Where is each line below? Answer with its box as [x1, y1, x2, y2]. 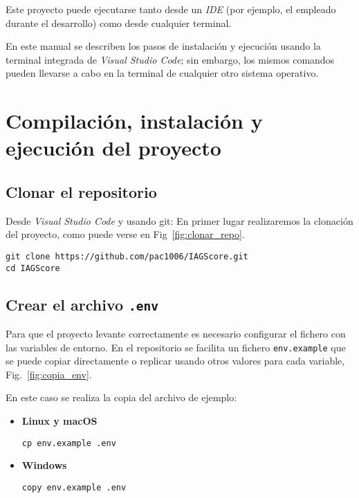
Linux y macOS [21, 414, 98, 428]
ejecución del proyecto [6, 133, 221, 162]
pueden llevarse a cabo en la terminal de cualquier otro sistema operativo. [6, 66, 319, 80]
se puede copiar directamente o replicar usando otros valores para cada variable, [6, 353, 345, 368]
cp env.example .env [21, 438, 116, 448]
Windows [21, 458, 67, 472]
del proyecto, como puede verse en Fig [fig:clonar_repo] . [6, 227, 245, 241]
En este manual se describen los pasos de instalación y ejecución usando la [6, 39, 321, 53]
